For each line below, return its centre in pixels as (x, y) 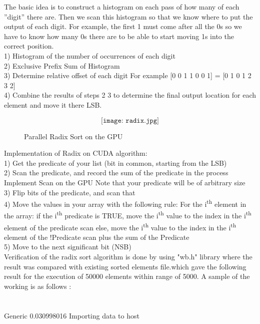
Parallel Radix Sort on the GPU (73, 136)
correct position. (29, 46)
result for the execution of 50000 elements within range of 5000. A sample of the (127, 276)
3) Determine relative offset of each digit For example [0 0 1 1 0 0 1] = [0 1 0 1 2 (128, 75)
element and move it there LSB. (53, 104)
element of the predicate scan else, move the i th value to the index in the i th (120, 226)
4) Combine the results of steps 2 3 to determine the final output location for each (130, 95)
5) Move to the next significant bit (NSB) (68, 247)
